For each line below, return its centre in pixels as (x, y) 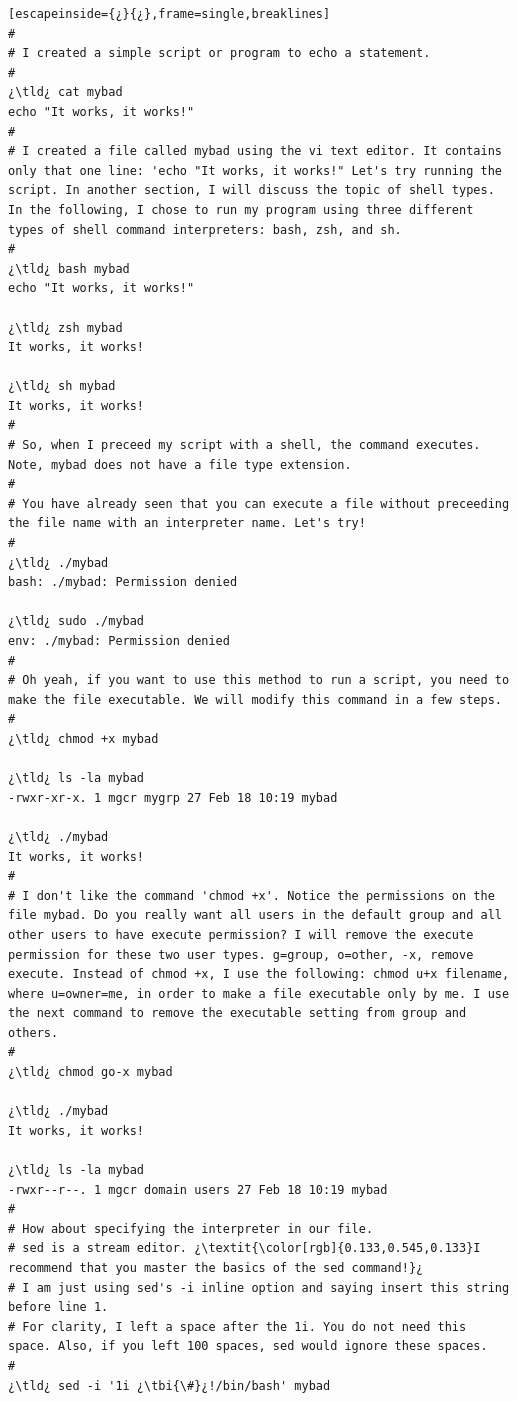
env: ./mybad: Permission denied (119, 641)
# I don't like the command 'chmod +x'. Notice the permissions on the (251, 895)
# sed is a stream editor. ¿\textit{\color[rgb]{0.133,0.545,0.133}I (244, 1248)
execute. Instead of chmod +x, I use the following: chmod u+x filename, (259, 974)
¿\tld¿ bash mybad (69, 268)
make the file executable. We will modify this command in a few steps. (255, 699)
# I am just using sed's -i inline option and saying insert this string (259, 1287)
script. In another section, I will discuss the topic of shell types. (251, 190)
